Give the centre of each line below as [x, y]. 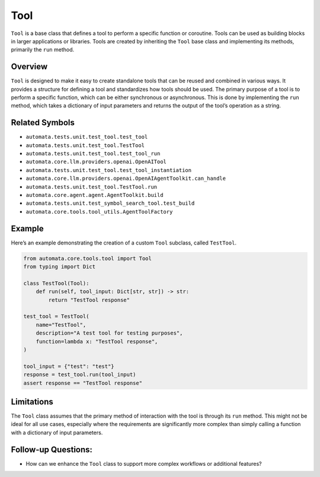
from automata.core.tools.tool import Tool [88, 258]
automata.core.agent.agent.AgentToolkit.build [95, 195]
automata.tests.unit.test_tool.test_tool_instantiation [109, 170]
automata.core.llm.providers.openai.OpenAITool [96, 162]
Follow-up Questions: [52, 449]
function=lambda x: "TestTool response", [97, 341]
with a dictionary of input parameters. [57, 433]
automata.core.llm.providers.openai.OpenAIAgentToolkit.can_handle [126, 179]
